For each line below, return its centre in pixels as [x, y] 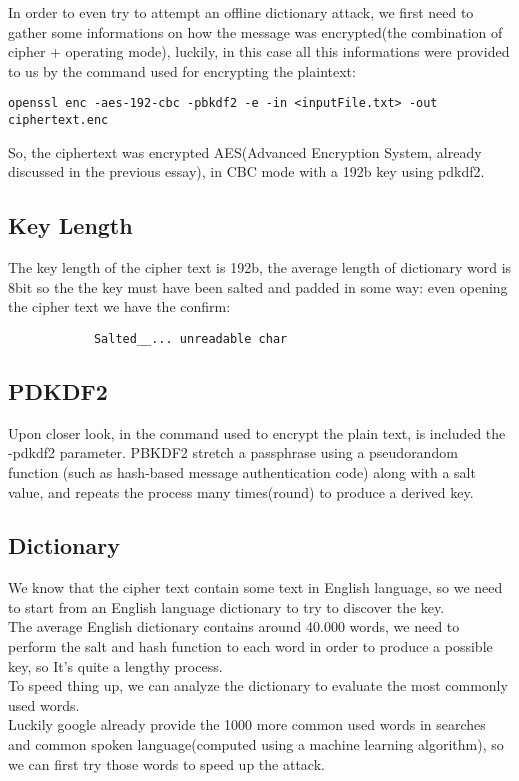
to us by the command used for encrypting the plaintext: [182, 70]
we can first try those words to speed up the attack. [166, 763]
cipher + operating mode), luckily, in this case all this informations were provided [259, 51]
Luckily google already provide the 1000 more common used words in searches [247, 724]
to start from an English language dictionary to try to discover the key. [226, 606]
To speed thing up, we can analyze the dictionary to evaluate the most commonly [258, 685]
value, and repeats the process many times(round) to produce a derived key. [241, 491]
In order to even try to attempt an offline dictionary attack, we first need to [241, 12]
